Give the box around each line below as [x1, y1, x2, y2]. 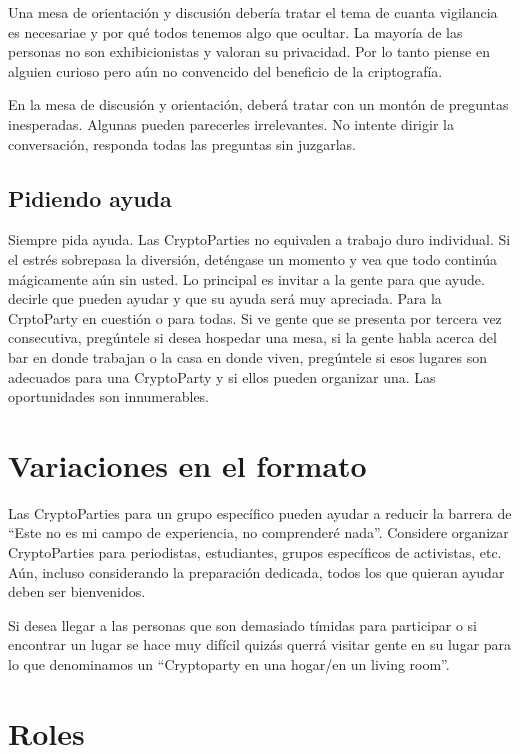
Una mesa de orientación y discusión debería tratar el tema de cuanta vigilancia [8, 2, 498, 22]
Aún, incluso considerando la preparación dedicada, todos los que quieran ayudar [8, 561, 505, 582]
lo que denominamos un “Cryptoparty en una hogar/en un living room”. [8, 653, 450, 674]
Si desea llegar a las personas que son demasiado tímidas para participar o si [8, 614, 478, 635]
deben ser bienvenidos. [8, 581, 146, 602]
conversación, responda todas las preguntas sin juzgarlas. [8, 133, 356, 154]
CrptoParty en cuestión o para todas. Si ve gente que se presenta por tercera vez [8, 307, 502, 328]
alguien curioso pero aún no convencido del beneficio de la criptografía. [8, 60, 443, 81]
